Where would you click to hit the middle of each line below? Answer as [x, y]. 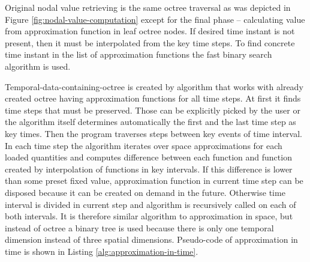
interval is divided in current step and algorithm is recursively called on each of [151, 204]
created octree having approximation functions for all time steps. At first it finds [153, 98]
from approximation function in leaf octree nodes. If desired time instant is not [150, 31]
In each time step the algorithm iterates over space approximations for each [144, 145]
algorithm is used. [38, 66]
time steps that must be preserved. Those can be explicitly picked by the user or [153, 110]
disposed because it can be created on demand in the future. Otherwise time [145, 192]
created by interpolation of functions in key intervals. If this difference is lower [149, 169]
